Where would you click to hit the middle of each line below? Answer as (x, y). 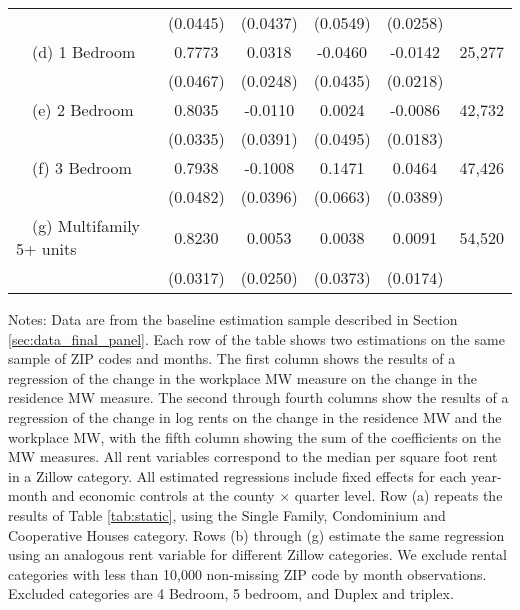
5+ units (46, 248)
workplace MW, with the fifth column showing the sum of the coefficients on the (254, 436)
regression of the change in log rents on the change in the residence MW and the (255, 416)
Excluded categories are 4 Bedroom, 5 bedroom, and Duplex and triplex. (231, 593)
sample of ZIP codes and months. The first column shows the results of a (232, 358)
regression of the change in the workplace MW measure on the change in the (242, 377)
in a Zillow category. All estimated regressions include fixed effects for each (237, 475)
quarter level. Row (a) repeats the (398, 495)
